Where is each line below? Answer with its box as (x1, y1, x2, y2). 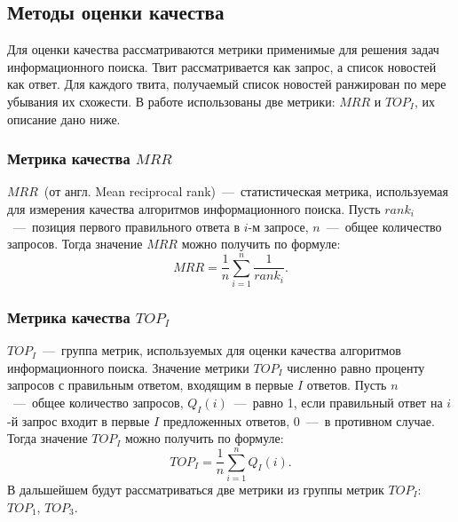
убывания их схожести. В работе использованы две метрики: (7, 91, 336, 110)
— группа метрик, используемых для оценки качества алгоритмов (42, 341, 401, 360)
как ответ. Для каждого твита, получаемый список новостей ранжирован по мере (7, 75, 446, 93)
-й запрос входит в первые (7, 411, 150, 430)
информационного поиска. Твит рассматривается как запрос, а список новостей (7, 57, 437, 75)
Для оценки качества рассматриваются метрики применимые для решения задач (7, 40, 439, 59)
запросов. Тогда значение (7, 234, 143, 253)
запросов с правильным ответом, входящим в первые (7, 376, 294, 394)
